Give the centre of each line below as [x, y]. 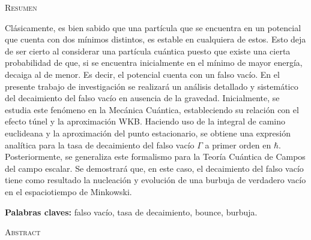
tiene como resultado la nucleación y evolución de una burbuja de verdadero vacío [155, 180]
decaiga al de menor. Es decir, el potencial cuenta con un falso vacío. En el [142, 74]
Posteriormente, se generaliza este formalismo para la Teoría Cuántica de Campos [155, 157]
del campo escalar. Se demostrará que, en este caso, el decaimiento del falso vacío [154, 168]
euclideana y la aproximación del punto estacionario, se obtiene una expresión [148, 133]
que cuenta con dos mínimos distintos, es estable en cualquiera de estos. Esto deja [155, 39]
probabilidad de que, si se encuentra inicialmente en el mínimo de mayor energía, [154, 63]
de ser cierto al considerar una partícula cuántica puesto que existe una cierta [148, 51]
